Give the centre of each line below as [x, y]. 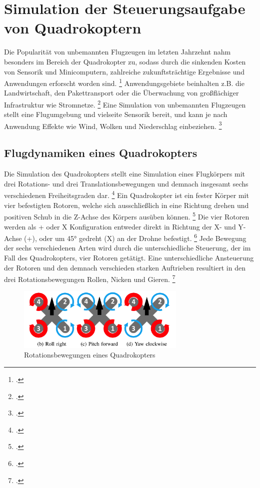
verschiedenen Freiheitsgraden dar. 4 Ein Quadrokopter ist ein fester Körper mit [126, 194]
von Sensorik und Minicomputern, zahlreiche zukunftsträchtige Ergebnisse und [124, 71]
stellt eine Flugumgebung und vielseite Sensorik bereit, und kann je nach [116, 114]
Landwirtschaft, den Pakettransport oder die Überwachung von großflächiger [121, 93]
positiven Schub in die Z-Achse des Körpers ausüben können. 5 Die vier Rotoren [127, 216]
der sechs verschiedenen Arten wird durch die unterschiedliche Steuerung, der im [127, 248]
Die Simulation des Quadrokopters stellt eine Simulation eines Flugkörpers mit [125, 174]
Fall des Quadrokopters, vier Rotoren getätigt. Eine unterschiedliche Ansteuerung [129, 257]
